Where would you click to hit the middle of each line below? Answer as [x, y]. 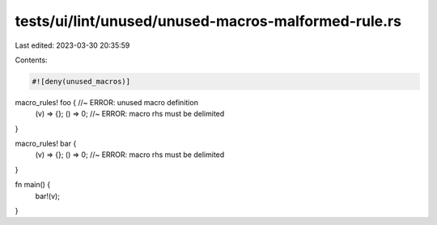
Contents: [31, 60]
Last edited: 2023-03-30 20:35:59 [72, 45]
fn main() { [33, 185]
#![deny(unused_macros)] [81, 81]
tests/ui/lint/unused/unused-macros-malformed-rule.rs [208, 21]
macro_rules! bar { [46, 144]
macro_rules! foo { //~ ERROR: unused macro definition [106, 102]
